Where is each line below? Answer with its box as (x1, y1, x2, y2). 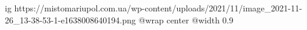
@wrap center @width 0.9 (138, 13, 234, 26)
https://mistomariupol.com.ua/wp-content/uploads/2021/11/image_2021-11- (14, 2, 302, 14)
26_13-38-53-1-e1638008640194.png (5, 13, 136, 26)
